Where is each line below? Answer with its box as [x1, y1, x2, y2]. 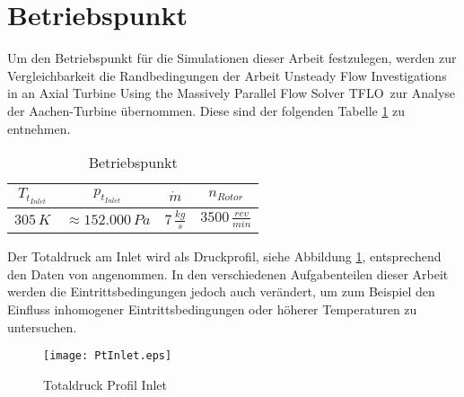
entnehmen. [7, 119, 71, 137]
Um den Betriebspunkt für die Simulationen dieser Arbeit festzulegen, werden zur [7, 49, 457, 67]
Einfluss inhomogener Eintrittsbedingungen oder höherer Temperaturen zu [7, 300, 417, 319]
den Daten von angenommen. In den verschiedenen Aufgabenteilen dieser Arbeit [7, 264, 449, 283]
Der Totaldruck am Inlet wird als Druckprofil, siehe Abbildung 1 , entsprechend [7, 247, 442, 266]
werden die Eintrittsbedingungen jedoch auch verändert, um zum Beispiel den [7, 282, 435, 301]
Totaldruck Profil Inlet [43, 375, 167, 393]
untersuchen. [7, 317, 77, 336]
